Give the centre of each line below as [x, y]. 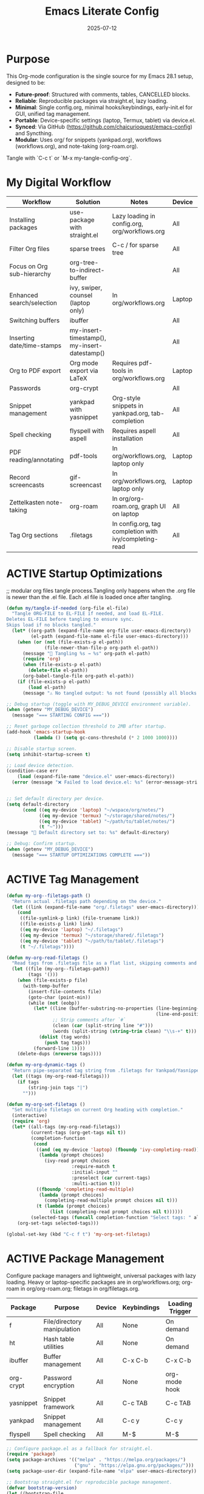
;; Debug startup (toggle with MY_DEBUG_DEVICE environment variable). [99, 704]
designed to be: [26, 82]
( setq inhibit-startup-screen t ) [49, 754]
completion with [135, 531]
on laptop [126, 514]
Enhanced [24, 295]
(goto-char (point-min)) [59, 997]
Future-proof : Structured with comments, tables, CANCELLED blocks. [103, 94]
